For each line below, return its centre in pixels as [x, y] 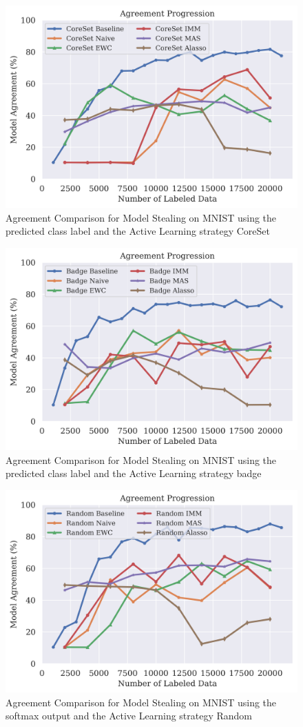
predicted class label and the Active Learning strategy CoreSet [138, 231]
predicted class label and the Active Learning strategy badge [134, 473]
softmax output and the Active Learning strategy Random [129, 716]
